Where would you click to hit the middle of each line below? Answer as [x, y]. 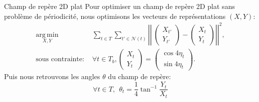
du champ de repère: [140, 76]
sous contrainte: [60, 59]
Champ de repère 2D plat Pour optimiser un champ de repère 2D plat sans [119, 6]
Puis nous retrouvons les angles [52, 76]
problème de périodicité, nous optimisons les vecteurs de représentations [115, 16]
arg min [47, 35]
